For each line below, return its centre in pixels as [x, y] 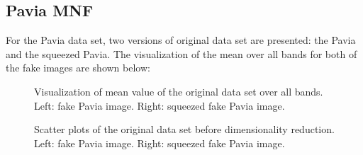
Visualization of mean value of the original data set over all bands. [179, 91]
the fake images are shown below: [78, 68]
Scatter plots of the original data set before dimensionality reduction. [184, 129]
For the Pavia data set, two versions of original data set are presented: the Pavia [181, 40]
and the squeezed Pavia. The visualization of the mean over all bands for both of [181, 53]
